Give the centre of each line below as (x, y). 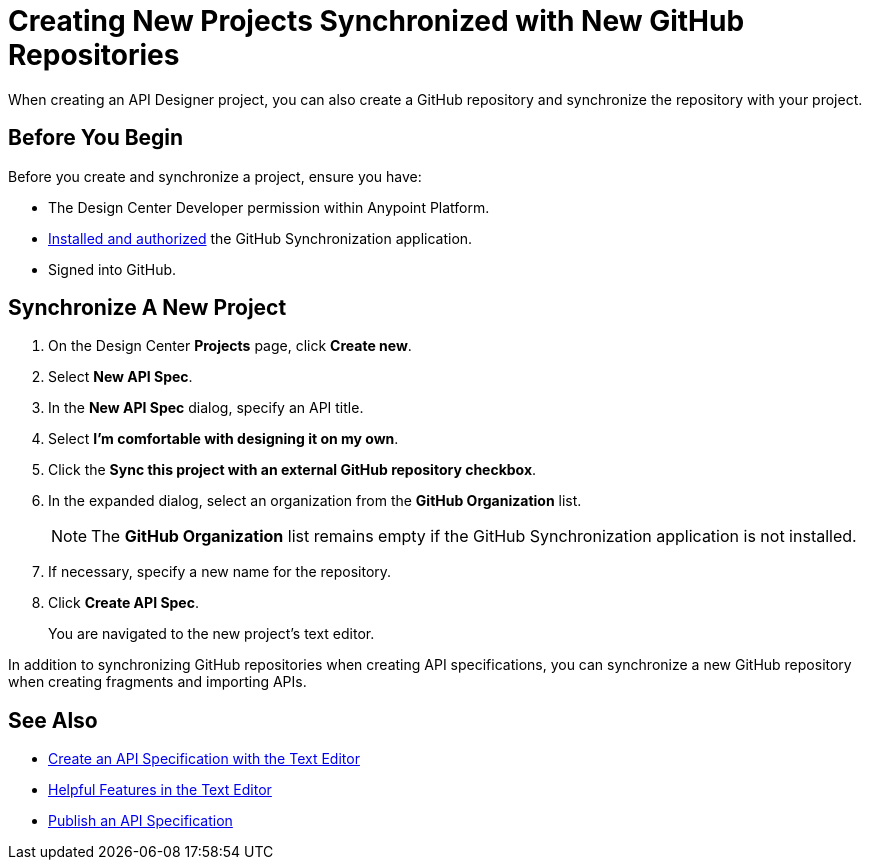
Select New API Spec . (120, 377)
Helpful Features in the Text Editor (160, 790)
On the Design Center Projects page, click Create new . (230, 346)
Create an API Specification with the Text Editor (204, 759)
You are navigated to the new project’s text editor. (211, 634)
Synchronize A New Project (147, 308)
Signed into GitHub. (112, 269)
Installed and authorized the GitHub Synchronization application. (260, 238)
